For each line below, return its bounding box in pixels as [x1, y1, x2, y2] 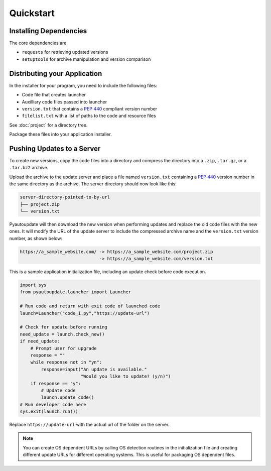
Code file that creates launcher [22, 92, 86, 98]
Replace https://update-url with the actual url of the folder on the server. [9, 422, 170, 428]
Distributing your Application [9, 69, 102, 78]
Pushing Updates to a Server [9, 144, 101, 153]
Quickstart [9, 8, 55, 19]
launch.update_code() [41, 395, 94, 400]
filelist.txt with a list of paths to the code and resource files [22, 113, 156, 119]
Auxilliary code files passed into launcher [22, 98, 107, 105]
